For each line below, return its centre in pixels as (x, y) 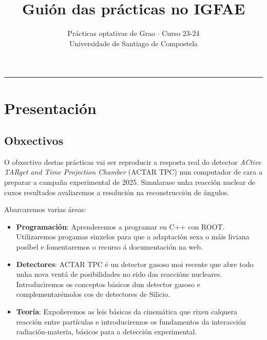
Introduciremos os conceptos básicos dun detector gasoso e (108, 284)
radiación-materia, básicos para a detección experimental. (107, 332)
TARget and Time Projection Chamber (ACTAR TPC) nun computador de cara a (133, 172)
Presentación (50, 108)
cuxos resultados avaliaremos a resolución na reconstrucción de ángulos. (117, 192)
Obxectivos (34, 140)
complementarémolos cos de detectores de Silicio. (93, 294)
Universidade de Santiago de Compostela (133, 43)
